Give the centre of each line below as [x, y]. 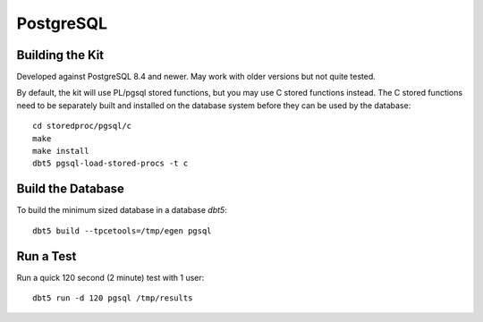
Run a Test [47, 256]
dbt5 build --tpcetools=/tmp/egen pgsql [122, 231]
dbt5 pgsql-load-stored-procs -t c [110, 164]
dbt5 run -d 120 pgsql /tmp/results [113, 298]
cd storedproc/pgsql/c [82, 126]
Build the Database [71, 189]
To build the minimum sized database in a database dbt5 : [122, 210]
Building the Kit [60, 55]
